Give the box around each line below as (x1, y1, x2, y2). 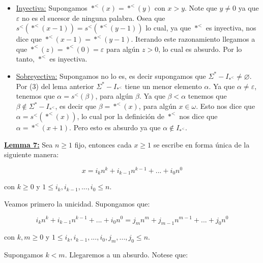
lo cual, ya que (145, 22, 191, 33)
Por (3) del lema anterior (16, 80, 94, 91)
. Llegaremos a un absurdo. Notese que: (65, 249, 188, 260)
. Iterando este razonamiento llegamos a (131, 34, 255, 44)
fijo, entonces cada (74, 139, 132, 150)
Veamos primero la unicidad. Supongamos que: (4, 198, 150, 209)
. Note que (185, 3, 217, 13)
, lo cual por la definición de (77, 110, 164, 121)
